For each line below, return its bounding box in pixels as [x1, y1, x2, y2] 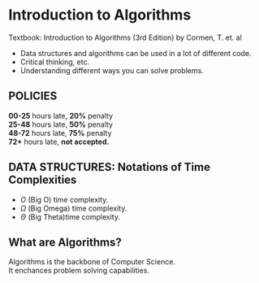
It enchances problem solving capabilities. [8, 266, 150, 276]
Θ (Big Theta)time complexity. [19, 211, 120, 221]
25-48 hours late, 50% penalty [8, 120, 114, 129]
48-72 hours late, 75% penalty [8, 128, 112, 137]
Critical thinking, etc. [19, 57, 90, 67]
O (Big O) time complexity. [19, 194, 109, 204]
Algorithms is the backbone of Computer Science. [8, 257, 176, 267]
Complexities [8, 173, 77, 187]
